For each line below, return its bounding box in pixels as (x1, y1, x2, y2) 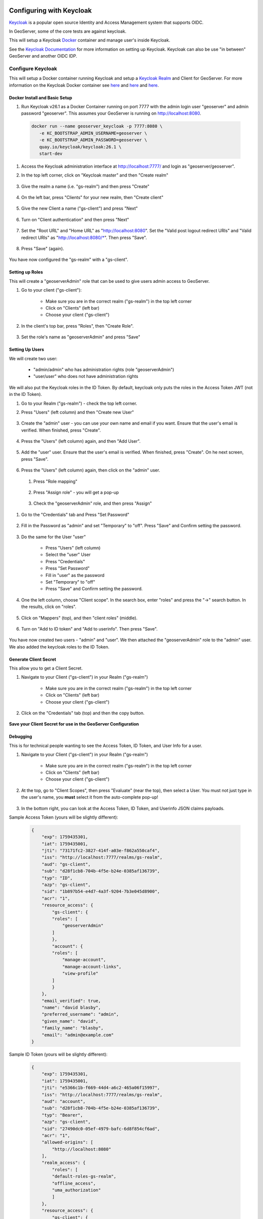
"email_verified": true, (41, 998, 101, 1003)
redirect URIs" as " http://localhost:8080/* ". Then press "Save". (21, 235, 147, 240)
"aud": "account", (41, 1099, 86, 1104)
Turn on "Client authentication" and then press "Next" (21, 216, 129, 222)
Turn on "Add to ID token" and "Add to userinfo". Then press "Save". (21, 626, 158, 631)
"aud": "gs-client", (41, 861, 91, 867)
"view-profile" (62, 971, 98, 976)
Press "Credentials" (45, 558, 85, 564)
